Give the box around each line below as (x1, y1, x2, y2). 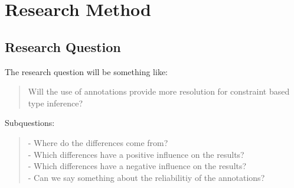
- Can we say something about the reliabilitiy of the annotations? (28, 171, 265, 183)
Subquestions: (5, 116, 55, 129)
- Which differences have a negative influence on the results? (28, 160, 247, 172)
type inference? (28, 96, 83, 109)
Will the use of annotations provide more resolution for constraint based (28, 85, 290, 98)
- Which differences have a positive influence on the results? (28, 148, 244, 160)
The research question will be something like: (5, 65, 168, 77)
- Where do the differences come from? (28, 136, 168, 148)
